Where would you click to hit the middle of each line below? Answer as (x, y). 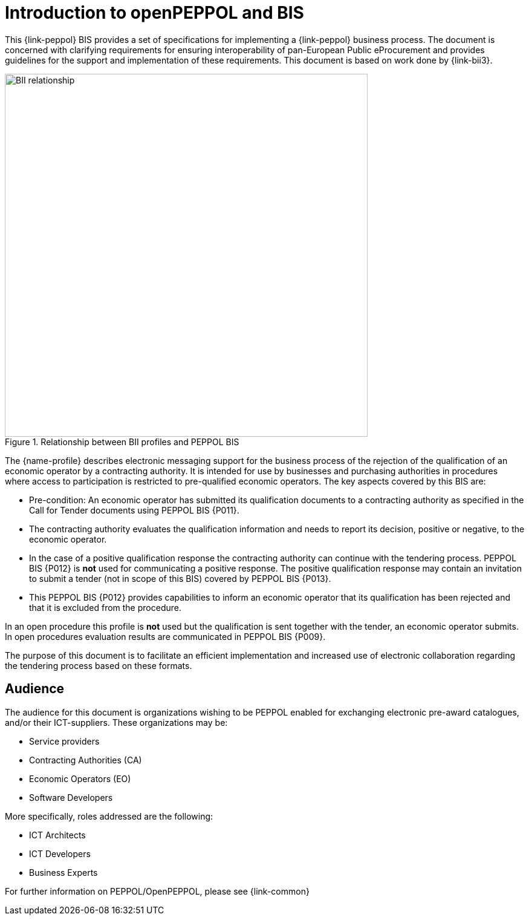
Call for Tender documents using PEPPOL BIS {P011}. (134, 510)
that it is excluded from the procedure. (105, 607)
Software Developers (71, 797)
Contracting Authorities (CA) (86, 760)
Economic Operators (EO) (80, 778)
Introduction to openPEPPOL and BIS (154, 13)
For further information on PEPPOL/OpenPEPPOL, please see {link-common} (157, 891)
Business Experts (63, 872)
